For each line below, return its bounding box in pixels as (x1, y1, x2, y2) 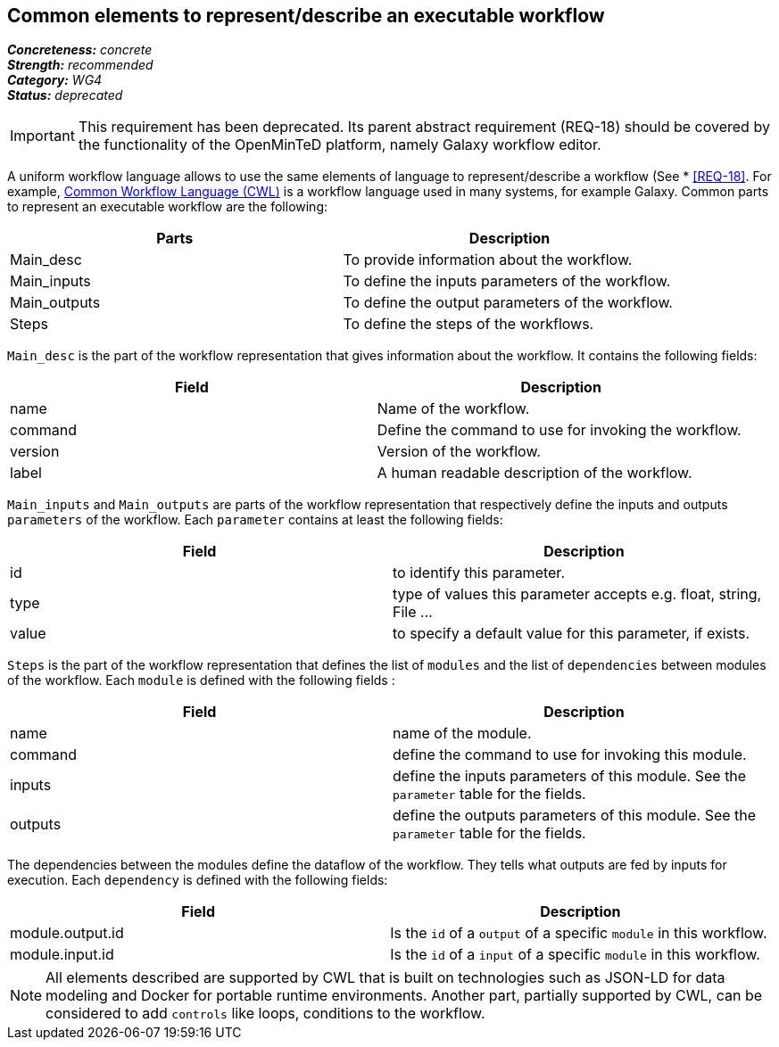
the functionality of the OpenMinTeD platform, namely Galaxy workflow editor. (78, 136, 601, 154)
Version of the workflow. (377, 442, 541, 461)
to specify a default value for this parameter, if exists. (393, 624, 750, 643)
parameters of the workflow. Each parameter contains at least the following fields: (7, 512, 503, 528)
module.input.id (10, 945, 114, 964)
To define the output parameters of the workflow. (343, 293, 673, 312)
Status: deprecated (7, 87, 123, 103)
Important (10, 127, 75, 145)
